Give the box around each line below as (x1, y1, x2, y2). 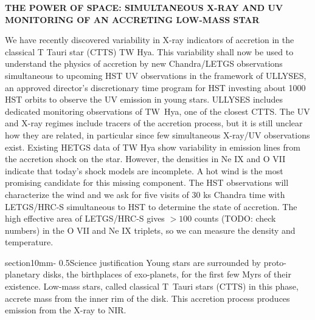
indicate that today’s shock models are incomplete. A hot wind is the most (5, 164, 283, 177)
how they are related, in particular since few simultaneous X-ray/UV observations (5, 128, 310, 141)
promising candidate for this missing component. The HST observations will (5, 176, 289, 189)
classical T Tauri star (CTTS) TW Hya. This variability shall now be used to (5, 45, 294, 58)
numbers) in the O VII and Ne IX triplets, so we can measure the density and (5, 223, 296, 236)
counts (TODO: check (194, 212, 276, 225)
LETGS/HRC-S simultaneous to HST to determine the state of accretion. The (5, 200, 297, 213)
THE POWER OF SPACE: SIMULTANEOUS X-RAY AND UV (5, 1, 283, 13)
